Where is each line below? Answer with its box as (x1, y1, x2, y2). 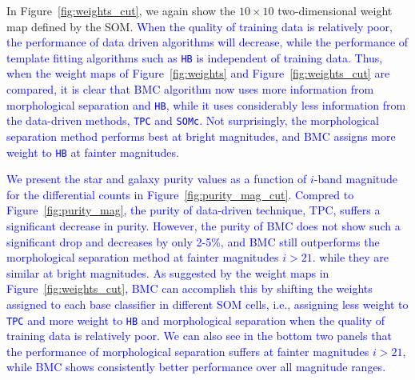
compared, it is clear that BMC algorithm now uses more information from (6, 81, 374, 98)
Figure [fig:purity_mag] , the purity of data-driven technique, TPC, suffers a (6, 202, 381, 218)
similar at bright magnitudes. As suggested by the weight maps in (6, 264, 329, 281)
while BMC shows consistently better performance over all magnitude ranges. (6, 358, 386, 375)
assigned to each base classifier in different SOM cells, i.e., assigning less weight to (6, 295, 409, 312)
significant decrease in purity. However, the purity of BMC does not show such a (6, 217, 401, 234)
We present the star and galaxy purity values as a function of (6, 170, 307, 187)
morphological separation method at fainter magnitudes (6, 249, 279, 266)
